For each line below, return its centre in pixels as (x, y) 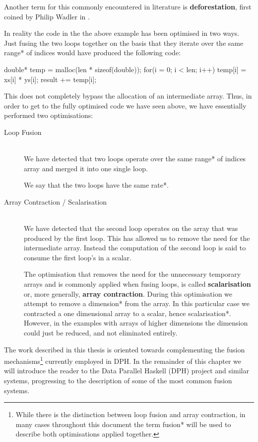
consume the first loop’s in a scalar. (78, 257)
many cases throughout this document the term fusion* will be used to (123, 424)
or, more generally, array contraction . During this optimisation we (128, 293)
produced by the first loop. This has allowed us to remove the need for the (137, 238)
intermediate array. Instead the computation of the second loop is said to (135, 248)
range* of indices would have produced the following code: (93, 53)
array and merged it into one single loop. (86, 168)
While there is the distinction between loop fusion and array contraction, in (130, 414)
